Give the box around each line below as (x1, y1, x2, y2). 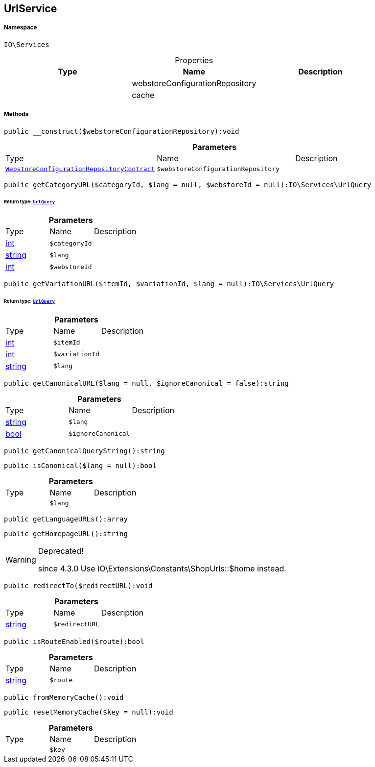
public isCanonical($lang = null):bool (4, 461, 157, 470)
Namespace (4, 24, 37, 31)
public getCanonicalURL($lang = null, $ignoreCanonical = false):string (4, 379, 289, 387)
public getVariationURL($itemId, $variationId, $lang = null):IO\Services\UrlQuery (4, 280, 334, 288)
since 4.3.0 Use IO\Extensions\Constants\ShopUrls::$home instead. (38, 563, 286, 573)
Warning (5, 554, 36, 565)
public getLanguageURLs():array (4, 515, 128, 523)
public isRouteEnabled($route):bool (4, 637, 144, 645)
